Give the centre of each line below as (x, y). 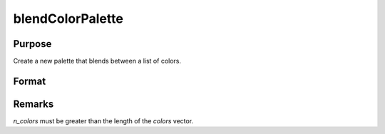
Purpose (32, 44)
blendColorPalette (68, 19)
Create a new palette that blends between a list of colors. (97, 61)
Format (30, 81)
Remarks (34, 104)
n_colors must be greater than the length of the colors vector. (103, 120)
